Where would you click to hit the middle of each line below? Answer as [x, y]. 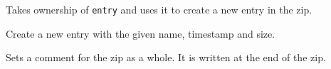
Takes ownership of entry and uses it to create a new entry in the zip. [159, 9]
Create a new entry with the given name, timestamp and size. [141, 33]
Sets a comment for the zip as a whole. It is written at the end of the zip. [166, 57]
